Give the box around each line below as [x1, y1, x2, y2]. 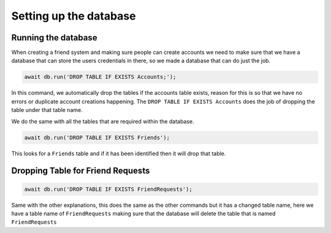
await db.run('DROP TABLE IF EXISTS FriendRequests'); [24, 185, 192, 193]
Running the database [11, 32, 97, 43]
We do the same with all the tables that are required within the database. [11, 117, 194, 125]
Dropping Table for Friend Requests [11, 166, 150, 176]
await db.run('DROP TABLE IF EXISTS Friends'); [24, 134, 170, 141]
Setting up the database [11, 9, 136, 23]
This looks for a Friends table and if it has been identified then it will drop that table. [11, 150, 226, 157]
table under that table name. [11, 106, 83, 114]
